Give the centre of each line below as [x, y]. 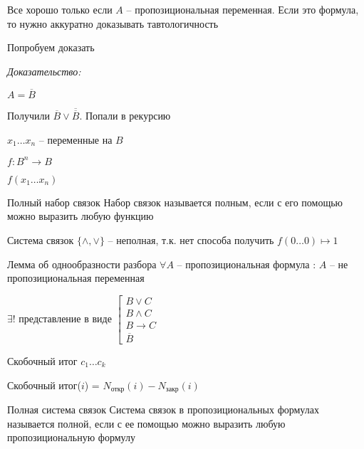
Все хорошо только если [60, 9]
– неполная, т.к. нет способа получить [191, 239]
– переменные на [76, 139]
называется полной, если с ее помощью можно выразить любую [146, 423]
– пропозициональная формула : [246, 264]
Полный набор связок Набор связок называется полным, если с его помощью [175, 202]
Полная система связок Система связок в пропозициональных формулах [163, 410]
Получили [28, 116]
